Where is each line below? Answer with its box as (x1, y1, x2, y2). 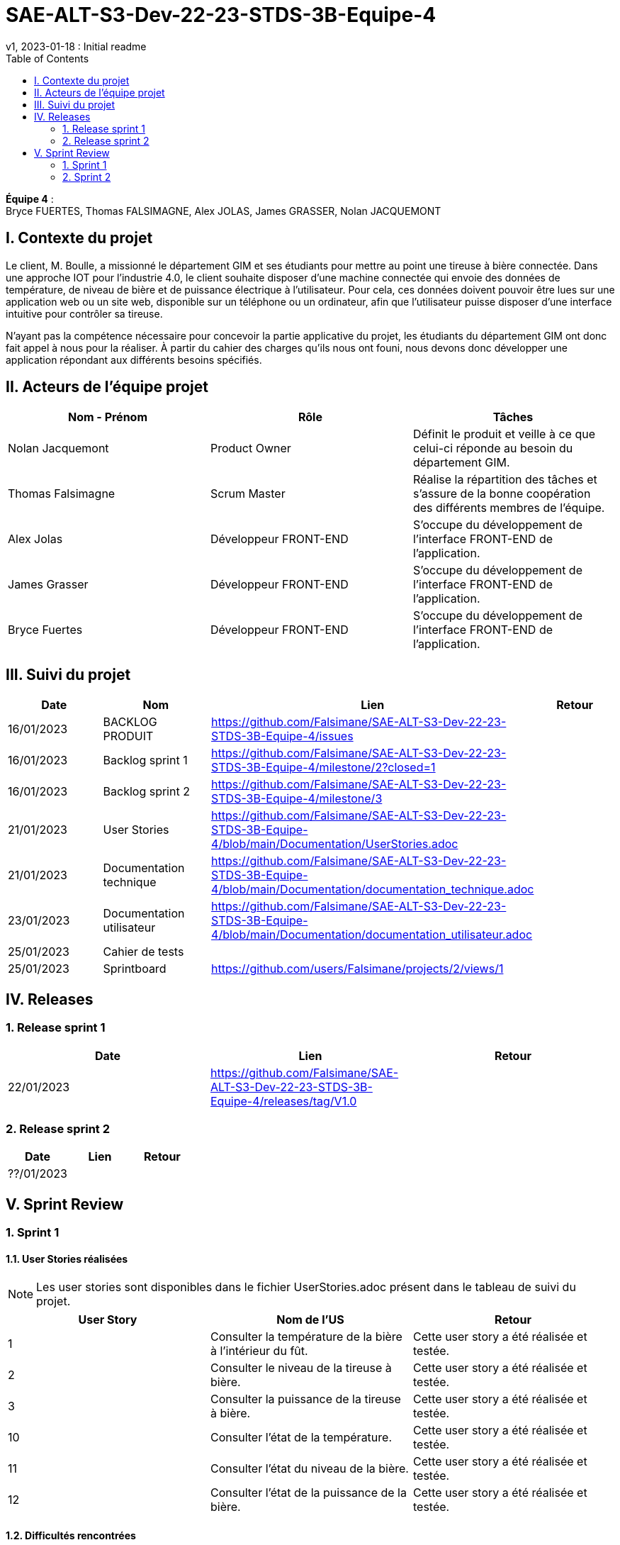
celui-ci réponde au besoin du (412, 441, 573, 456)
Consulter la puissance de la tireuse (210, 1392, 401, 1407)
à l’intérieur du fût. (210, 1344, 308, 1359)
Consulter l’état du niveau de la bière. (210, 1461, 409, 1476)
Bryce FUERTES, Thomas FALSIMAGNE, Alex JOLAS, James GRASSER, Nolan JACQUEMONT (6, 204, 441, 217)
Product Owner (210, 441, 291, 456)
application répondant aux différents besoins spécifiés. (6, 353, 262, 366)
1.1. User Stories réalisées (6, 1252, 128, 1265)
